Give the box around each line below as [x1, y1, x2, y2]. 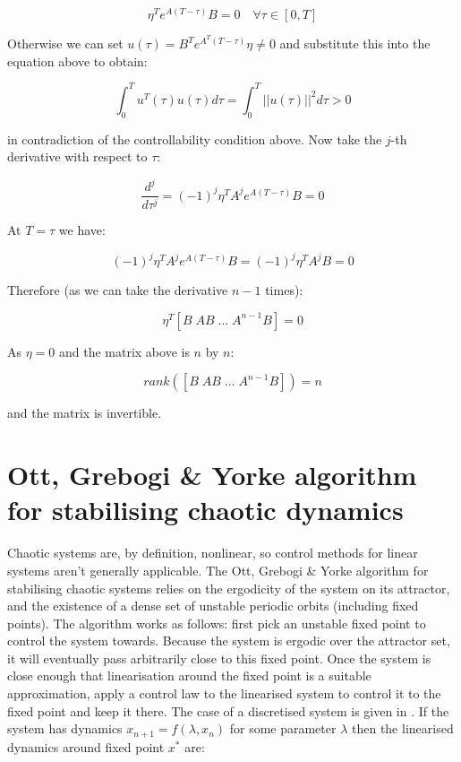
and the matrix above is [58, 342, 190, 360]
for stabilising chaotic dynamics [7, 491, 404, 528]
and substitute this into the [279, 34, 431, 53]
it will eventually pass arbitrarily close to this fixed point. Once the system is [7, 648, 431, 667]
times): [265, 281, 303, 299]
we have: [58, 221, 106, 239]
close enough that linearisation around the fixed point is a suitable [7, 666, 371, 685]
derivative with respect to [7, 147, 148, 166]
